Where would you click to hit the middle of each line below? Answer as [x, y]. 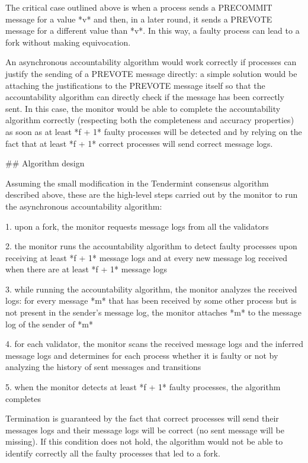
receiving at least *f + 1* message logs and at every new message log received [147, 257]
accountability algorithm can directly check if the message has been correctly [145, 97]
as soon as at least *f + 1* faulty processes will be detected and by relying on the [154, 131]
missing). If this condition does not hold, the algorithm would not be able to [144, 441]
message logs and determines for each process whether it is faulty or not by [142, 355]
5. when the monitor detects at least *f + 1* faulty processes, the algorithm [143, 387]
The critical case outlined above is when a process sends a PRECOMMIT [139, 7]
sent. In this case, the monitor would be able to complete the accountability [143, 108]
